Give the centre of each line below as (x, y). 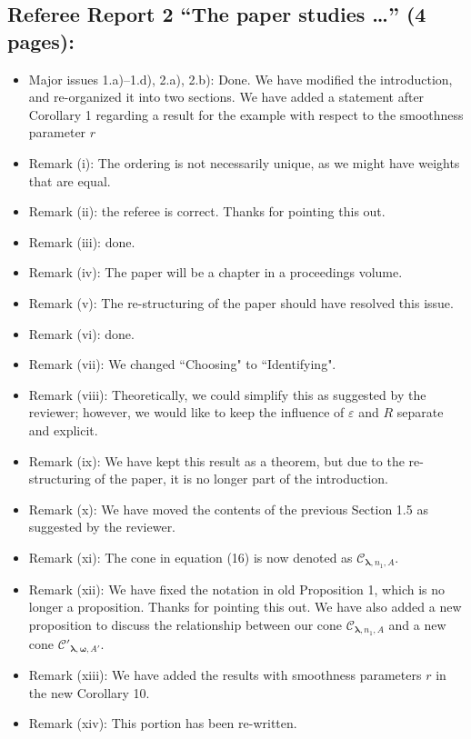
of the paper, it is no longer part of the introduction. (241, 479)
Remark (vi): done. (81, 333)
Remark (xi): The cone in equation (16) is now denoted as (190, 557)
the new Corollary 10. (89, 692)
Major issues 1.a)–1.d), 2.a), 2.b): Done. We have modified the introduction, (241, 79)
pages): (41, 40)
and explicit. (63, 429)
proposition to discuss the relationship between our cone (185, 624)
